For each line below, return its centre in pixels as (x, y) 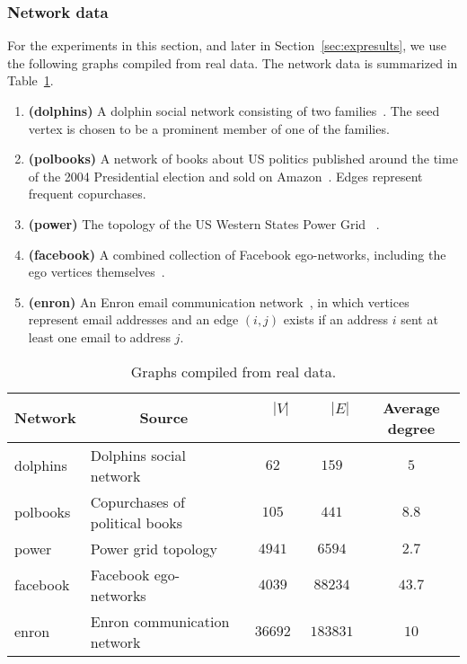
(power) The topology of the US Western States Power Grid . (204, 223)
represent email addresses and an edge (133, 319)
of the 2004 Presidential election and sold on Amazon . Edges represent (225, 176)
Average (411, 407)
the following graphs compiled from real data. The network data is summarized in (233, 62)
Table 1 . (31, 80)
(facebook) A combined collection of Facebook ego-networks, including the (237, 254)
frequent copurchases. (87, 194)
